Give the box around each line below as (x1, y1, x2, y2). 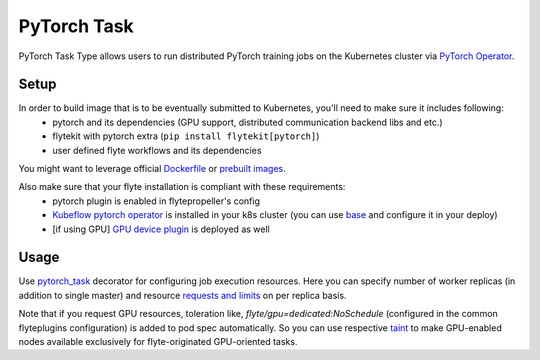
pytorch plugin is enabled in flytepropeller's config (52, 195, 260, 207)
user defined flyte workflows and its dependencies (52, 144, 262, 156)
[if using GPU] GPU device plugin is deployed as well (52, 223, 270, 235)
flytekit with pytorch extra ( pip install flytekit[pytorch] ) (52, 130, 320, 142)
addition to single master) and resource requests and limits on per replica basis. (18, 289, 347, 301)
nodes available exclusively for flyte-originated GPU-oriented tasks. (18, 336, 298, 348)
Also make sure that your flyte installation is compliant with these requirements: (18, 181, 346, 193)
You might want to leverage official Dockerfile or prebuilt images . (18, 163, 287, 175)
